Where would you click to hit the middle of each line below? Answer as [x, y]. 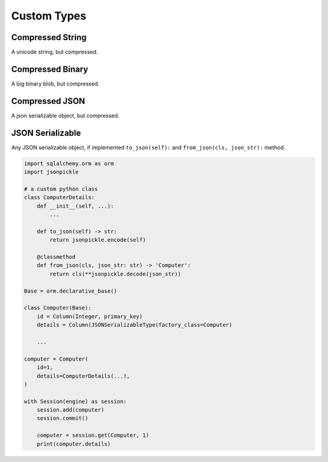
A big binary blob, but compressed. [55, 83]
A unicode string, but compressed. [55, 52]
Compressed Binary [50, 69]
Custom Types [49, 16]
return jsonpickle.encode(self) [97, 240]
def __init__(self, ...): [75, 206]
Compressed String [49, 37]
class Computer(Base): [58, 308]
